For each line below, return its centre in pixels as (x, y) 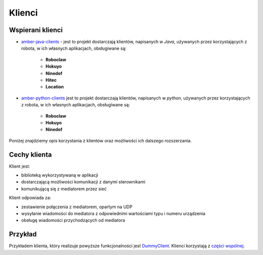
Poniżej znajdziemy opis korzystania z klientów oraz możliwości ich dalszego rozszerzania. (100, 140)
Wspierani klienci (36, 30)
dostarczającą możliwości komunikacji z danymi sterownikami (83, 182)
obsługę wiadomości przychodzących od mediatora (73, 220)
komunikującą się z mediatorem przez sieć (64, 189)
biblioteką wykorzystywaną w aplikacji (60, 175)
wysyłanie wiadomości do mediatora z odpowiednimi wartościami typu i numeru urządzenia (113, 214)
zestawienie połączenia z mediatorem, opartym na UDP (77, 207)
